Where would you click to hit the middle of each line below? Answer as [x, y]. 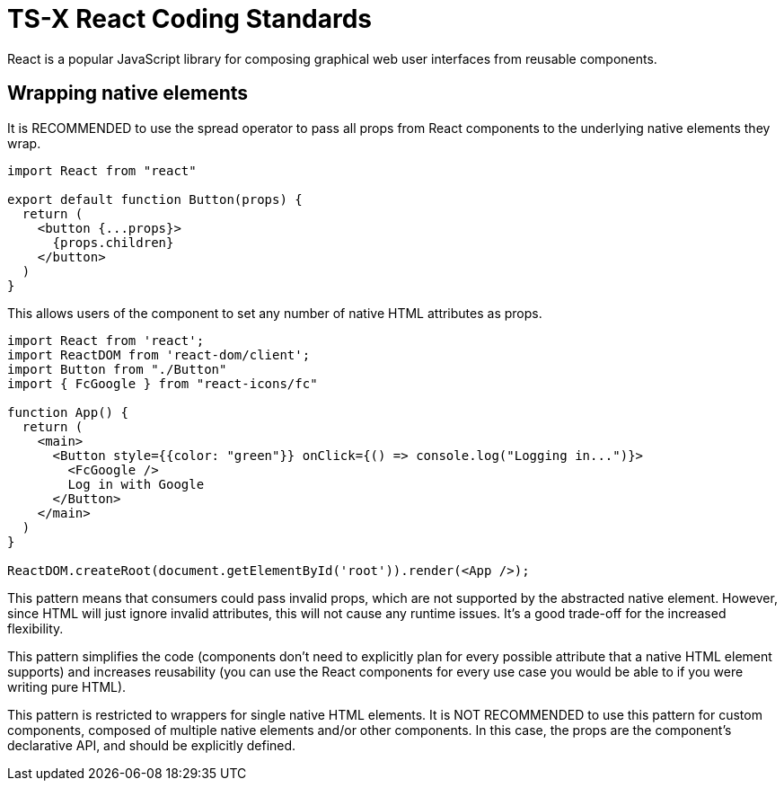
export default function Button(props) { [155, 199]
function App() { [68, 412]
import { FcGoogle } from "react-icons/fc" [163, 383]
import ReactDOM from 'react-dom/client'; [159, 354]
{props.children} [113, 242]
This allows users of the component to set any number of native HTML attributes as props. [275, 313]
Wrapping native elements [128, 93]
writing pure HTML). [67, 686]
